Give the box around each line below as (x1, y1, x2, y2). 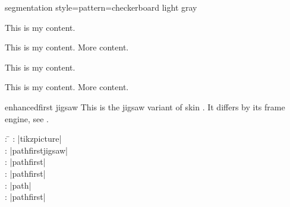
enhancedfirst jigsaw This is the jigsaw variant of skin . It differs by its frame (5, 100, 285, 113)
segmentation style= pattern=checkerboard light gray (5, 1, 197, 13)
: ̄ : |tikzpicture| (5, 132, 62, 145)
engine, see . (5, 112, 49, 125)
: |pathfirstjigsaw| (5, 144, 68, 156)
